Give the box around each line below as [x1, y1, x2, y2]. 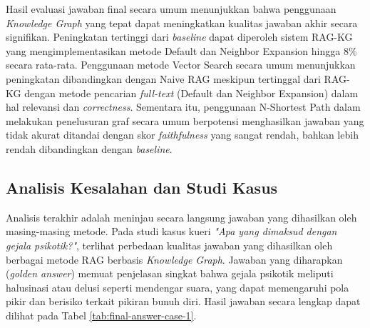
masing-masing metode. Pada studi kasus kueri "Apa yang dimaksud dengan [6, 224, 337, 239]
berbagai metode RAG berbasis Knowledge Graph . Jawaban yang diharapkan [6, 252, 343, 267]
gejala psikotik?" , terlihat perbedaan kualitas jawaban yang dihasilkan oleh [6, 237, 333, 252]
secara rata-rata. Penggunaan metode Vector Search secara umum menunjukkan [6, 57, 356, 72]
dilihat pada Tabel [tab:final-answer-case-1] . [6, 307, 197, 322]
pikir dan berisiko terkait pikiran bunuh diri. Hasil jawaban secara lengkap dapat [6, 294, 361, 309]
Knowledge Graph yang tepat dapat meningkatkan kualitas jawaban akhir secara [6, 15, 358, 30]
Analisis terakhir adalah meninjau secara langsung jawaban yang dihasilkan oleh [6, 209, 357, 224]
